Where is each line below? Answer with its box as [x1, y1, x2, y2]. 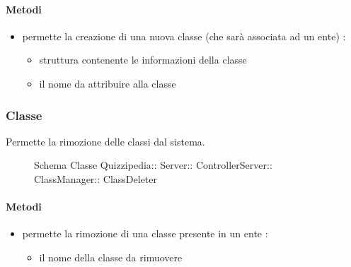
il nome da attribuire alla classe [39, 76, 176, 90]
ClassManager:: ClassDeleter [34, 171, 158, 186]
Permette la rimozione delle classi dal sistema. [6, 133, 205, 148]
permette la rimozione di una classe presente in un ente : [22, 226, 268, 241]
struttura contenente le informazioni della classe [39, 52, 247, 67]
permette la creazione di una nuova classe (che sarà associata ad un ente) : [22, 28, 346, 43]
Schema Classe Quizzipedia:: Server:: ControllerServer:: [34, 158, 272, 172]
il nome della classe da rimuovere [39, 249, 183, 264]
